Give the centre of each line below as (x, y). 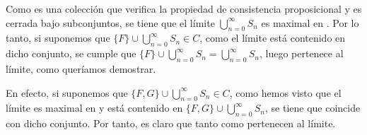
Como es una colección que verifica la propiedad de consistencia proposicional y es (184, 8)
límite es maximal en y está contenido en (94, 108)
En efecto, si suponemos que (67, 92)
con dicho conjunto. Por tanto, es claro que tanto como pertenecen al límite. (171, 123)
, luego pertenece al (301, 53)
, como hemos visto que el (285, 92)
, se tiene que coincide (313, 108)
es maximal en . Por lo (310, 22)
